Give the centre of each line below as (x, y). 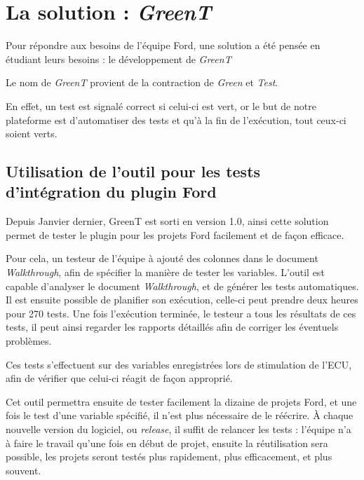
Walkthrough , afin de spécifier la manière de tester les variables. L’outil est (165, 272)
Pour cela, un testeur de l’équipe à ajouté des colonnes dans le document (162, 258)
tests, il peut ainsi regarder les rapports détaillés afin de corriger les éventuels (172, 327)
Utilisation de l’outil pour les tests (133, 171)
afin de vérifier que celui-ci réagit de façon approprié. (119, 378)
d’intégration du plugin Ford (111, 192)
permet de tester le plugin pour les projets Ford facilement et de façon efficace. (175, 234)
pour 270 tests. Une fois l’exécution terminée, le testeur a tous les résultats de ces (181, 313)
